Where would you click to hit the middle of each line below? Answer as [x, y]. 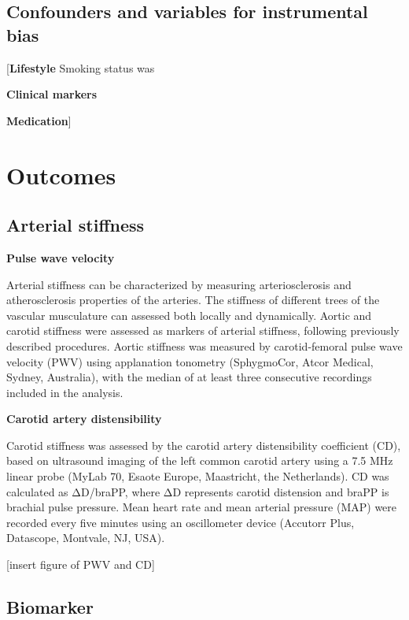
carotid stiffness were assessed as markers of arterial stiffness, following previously [203, 330]
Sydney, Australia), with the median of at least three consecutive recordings [189, 377]
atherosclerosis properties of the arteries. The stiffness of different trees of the [193, 300]
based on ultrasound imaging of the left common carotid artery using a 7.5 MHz [200, 460]
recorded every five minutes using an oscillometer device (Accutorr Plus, [181, 522]
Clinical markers [52, 94]
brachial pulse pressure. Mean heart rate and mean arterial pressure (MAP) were [202, 507]
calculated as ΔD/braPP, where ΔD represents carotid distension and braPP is [198, 491]
